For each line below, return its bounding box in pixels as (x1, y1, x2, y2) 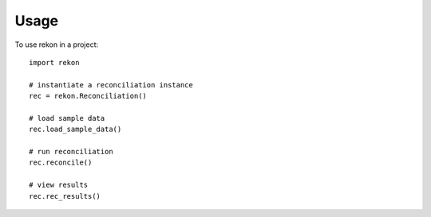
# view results (29, 180, 89, 190)
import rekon (29, 58, 80, 67)
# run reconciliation (29, 147, 113, 157)
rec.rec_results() (29, 192, 101, 200)
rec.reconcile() (29, 158, 93, 167)
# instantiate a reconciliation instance (29, 80, 193, 89)
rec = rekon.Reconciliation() (29, 91, 148, 101)
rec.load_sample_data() (29, 125, 122, 134)
